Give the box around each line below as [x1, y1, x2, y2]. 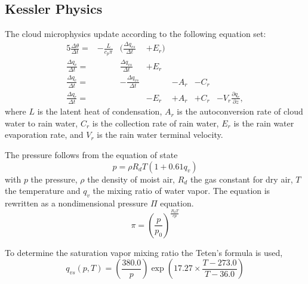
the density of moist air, [87, 172, 175, 185]
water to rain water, [5, 116, 78, 129]
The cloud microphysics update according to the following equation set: [5, 27, 266, 40]
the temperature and [5, 184, 81, 197]
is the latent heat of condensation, [37, 105, 162, 118]
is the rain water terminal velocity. [97, 128, 223, 141]
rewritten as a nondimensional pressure [5, 196, 148, 209]
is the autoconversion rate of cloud [177, 105, 303, 118]
